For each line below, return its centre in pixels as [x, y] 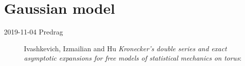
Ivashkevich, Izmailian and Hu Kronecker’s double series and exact [125, 48]
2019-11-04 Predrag [34, 32]
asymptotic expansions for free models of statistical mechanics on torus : [133, 58]
